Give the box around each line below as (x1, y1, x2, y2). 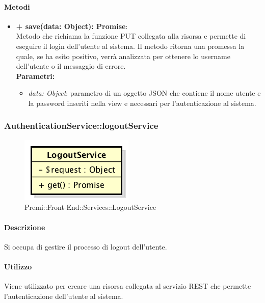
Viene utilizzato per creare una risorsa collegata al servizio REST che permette (4, 281, 251, 291)
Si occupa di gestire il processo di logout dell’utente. (4, 241, 167, 252)
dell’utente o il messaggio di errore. (16, 61, 126, 71)
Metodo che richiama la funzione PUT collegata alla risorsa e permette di (16, 31, 246, 41)
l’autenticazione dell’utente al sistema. (4, 290, 123, 301)
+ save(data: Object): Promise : (16, 20, 128, 31)
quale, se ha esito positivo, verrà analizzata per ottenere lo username (16, 50, 230, 61)
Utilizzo (4, 261, 32, 271)
